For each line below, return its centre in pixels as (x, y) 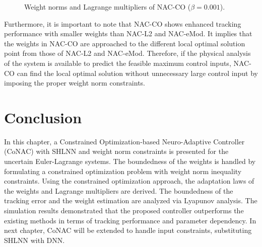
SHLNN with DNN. (35, 240)
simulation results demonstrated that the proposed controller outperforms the (124, 211)
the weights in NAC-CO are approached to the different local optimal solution (125, 43)
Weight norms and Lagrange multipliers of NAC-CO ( (108, 7)
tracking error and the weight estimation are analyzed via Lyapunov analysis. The (131, 200)
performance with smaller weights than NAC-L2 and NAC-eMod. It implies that (128, 33)
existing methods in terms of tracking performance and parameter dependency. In (130, 220)
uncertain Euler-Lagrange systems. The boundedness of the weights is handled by (130, 161)
